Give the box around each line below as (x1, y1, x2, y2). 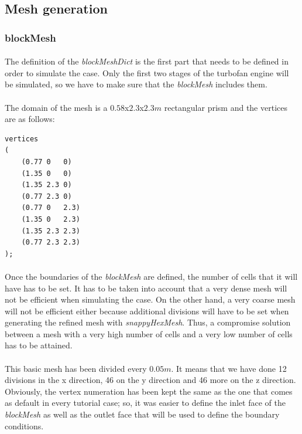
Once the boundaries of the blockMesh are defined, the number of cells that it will (5, 270, 298, 282)
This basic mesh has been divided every (5, 362, 147, 374)
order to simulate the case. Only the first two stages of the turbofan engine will (5, 66, 289, 79)
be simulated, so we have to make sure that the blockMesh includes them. (5, 78, 267, 90)
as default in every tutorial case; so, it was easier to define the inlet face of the (5, 396, 286, 409)
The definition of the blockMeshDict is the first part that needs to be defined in (5, 55, 289, 67)
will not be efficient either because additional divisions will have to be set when (5, 304, 289, 317)
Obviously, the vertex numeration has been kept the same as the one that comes (5, 385, 293, 397)
